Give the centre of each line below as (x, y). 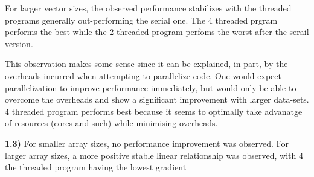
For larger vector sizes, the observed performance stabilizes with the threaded (148, 8)
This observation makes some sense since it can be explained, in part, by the (146, 64)
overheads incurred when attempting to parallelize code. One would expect (143, 75)
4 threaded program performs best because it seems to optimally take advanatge (154, 111)
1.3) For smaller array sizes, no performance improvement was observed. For (147, 143)
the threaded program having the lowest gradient (96, 167)
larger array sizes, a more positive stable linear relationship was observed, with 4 (154, 155)
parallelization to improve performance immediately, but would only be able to (151, 87)
